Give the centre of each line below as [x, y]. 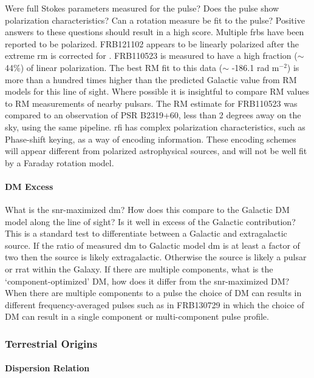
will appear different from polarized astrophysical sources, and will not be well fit [156, 151]
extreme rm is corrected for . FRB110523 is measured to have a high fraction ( [151, 56]
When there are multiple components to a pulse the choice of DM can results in [153, 293]
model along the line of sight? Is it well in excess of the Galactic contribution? [150, 221]
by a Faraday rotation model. [60, 162]
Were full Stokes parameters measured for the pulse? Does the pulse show [142, 8]
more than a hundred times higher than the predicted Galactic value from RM [151, 79]
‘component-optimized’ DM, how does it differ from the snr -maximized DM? [147, 281]
